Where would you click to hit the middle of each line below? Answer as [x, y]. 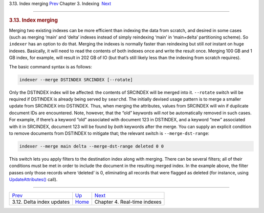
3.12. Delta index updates [41, 202]
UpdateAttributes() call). [33, 180]
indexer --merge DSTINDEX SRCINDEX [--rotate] [76, 80]
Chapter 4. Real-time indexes [128, 202]
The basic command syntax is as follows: [51, 66]
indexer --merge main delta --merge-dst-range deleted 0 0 [91, 146]
